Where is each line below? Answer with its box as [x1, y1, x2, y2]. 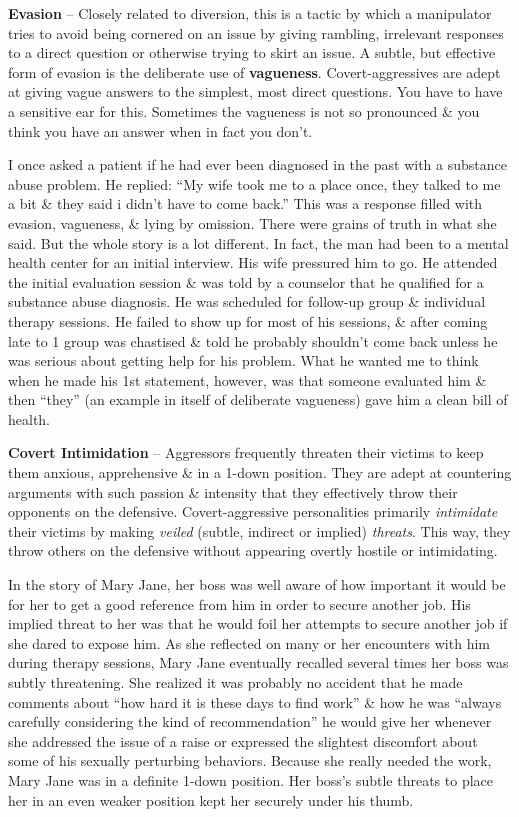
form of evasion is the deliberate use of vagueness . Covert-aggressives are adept [8, 61, 501, 82]
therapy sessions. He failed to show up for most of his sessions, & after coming [8, 310, 488, 331]
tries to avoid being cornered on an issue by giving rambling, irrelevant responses [8, 22, 504, 43]
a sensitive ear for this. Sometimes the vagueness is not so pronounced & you [8, 100, 480, 121]
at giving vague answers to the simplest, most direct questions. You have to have [8, 81, 503, 102]
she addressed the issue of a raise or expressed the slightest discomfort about [8, 730, 478, 751]
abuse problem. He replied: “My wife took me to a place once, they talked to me [8, 173, 501, 194]
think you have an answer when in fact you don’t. [8, 120, 313, 141]
